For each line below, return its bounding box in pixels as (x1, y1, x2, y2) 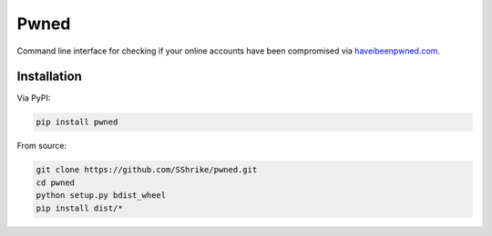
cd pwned (36, 177, 76, 188)
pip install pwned (36, 117, 118, 127)
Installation (16, 69, 82, 84)
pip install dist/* (36, 202, 123, 213)
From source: (16, 141, 67, 152)
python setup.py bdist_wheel (36, 191, 167, 201)
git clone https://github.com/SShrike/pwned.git (36, 164, 258, 175)
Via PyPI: (16, 93, 51, 103)
